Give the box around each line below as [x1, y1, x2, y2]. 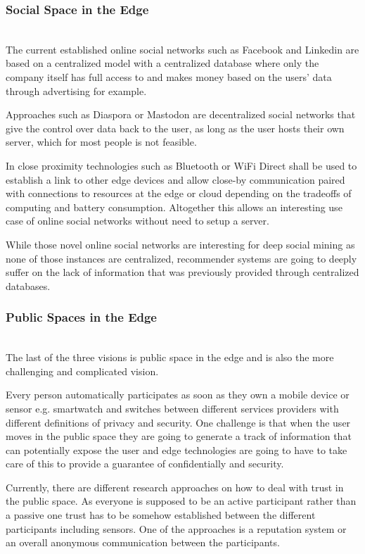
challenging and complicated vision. [6, 363, 159, 378]
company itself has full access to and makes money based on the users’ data [6, 70, 332, 84]
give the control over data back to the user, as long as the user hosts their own [6, 120, 345, 135]
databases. [6, 278, 51, 293]
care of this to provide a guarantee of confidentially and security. [6, 456, 284, 471]
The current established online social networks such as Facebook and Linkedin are [6, 42, 359, 56]
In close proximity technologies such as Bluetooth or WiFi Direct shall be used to [6, 158, 357, 172]
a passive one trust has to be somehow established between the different [6, 508, 316, 522]
